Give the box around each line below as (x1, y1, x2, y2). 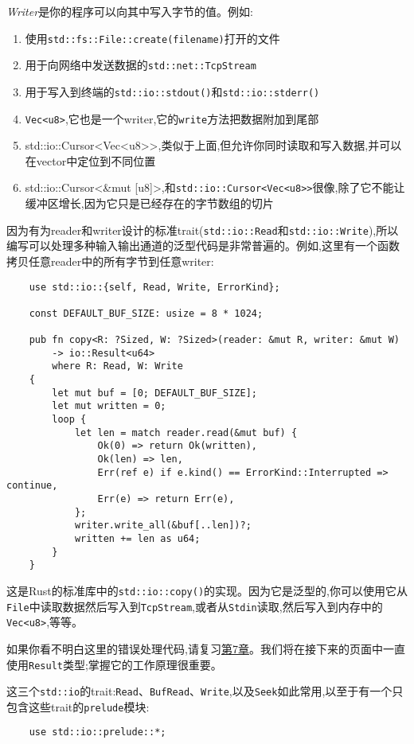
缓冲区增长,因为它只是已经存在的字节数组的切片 (25, 195, 274, 212)
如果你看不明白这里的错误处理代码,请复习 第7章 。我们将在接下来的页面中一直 (6, 640, 405, 656)
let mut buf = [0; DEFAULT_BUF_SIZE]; (52, 387, 257, 399)
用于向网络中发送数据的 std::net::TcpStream (25, 56, 256, 73)
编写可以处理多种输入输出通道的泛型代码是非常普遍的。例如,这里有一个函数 (6, 237, 400, 254)
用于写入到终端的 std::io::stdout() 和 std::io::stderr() (25, 83, 320, 99)
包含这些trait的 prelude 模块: (6, 698, 150, 715)
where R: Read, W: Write (52, 360, 183, 372)
